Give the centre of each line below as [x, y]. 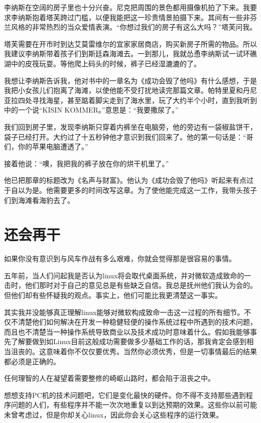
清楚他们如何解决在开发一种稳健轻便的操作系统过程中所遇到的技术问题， [137, 322]
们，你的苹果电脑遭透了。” [46, 146]
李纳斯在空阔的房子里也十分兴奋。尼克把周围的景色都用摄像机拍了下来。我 [127, 7]
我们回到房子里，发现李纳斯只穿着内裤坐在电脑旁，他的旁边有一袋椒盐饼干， [130, 126]
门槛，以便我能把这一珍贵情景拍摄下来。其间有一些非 [162, 17]
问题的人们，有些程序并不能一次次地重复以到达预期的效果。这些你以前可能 [134, 405]
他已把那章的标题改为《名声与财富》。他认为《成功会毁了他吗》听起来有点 [125, 180]
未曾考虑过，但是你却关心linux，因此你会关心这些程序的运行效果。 [114, 414]
